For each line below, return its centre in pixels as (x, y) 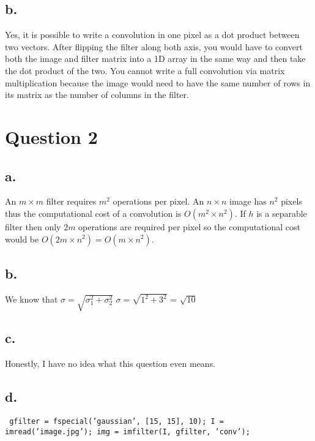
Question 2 (51, 136)
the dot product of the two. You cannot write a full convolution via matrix (145, 70)
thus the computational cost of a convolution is (93, 213)
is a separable (282, 213)
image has (248, 201)
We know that (31, 299)
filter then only (33, 226)
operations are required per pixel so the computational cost (189, 226)
